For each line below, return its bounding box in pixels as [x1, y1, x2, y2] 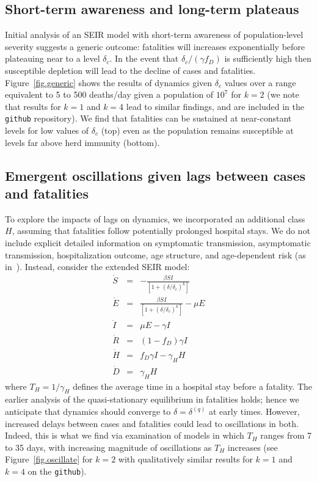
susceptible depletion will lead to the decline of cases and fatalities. [5, 64, 256, 76]
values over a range [224, 76, 296, 89]
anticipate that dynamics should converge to [5, 405, 171, 418]
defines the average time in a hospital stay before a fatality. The [73, 379, 313, 392]
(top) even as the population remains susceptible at [101, 124, 294, 137]
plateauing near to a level [5, 52, 100, 65]
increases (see [227, 440, 278, 453]
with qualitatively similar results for [118, 453, 253, 466]
